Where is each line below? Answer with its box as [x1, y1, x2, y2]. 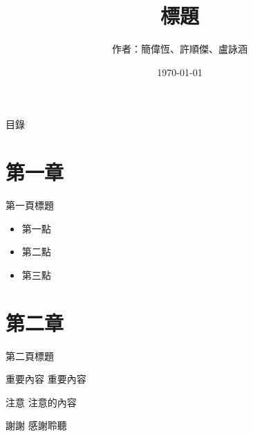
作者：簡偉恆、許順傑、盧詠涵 [112, 42, 247, 56]
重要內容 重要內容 [6, 372, 86, 386]
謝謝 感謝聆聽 [6, 418, 67, 433]
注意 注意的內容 [6, 394, 77, 409]
